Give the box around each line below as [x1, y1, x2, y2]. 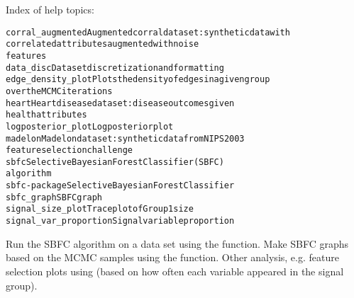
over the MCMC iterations [6, 86, 113, 96]
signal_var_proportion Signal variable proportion [6, 216, 235, 227]
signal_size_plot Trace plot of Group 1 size [6, 204, 194, 214]
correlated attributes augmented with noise [6, 39, 199, 50]
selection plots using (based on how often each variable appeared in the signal [6, 263, 344, 278]
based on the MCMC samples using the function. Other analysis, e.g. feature [6, 250, 339, 265]
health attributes [6, 110, 87, 120]
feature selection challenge [6, 145, 133, 156]
